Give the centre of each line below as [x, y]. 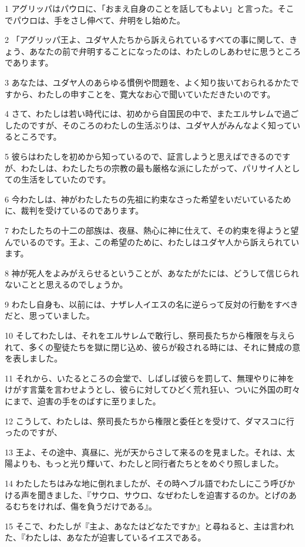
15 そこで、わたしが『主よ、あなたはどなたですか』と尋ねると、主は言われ [150, 526]
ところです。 [37, 136]
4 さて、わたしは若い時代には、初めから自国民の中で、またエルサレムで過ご [152, 114]
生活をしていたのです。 [66, 179]
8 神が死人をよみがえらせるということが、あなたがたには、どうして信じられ [152, 273]
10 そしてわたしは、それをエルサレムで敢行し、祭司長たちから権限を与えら [150, 335]
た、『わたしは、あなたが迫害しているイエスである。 [105, 537]
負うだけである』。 [122, 506]
